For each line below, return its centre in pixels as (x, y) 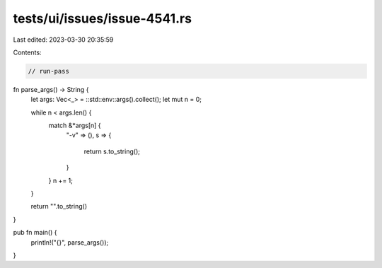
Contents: (27, 52)
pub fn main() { (35, 233)
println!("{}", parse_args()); (70, 242)
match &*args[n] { (75, 126)
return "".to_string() (59, 206)
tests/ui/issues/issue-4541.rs (103, 18)
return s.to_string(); (112, 151)
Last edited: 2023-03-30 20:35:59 (63, 40)
